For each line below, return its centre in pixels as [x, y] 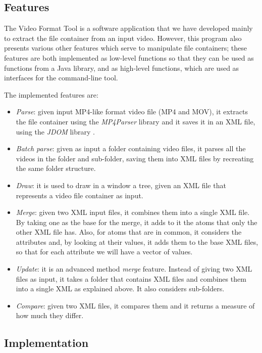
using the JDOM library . [55, 131]
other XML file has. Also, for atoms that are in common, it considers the [129, 232]
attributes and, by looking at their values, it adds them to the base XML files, [137, 241]
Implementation [46, 343]
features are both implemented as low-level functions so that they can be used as [129, 57]
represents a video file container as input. [80, 195]
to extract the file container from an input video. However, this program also [123, 38]
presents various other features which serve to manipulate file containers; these [126, 48]
